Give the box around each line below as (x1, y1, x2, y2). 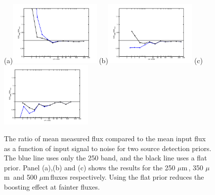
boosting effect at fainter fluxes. (4, 181, 100, 192)
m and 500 (4, 172, 37, 182)
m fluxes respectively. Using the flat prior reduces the (43, 172, 204, 182)
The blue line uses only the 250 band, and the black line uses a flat (4, 153, 207, 163)
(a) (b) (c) (4, 55, 203, 65)
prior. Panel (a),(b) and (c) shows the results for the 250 (4, 162, 175, 172)
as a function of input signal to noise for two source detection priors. (4, 143, 212, 153)
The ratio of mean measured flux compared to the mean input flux (4, 133, 206, 143)
